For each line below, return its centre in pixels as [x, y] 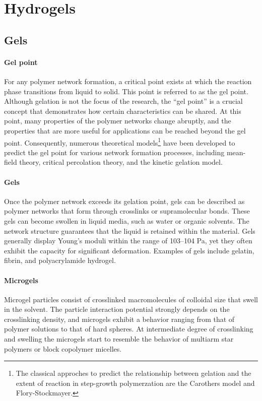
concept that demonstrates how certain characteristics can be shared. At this [123, 111]
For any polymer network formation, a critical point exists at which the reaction [128, 81]
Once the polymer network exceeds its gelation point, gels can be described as [124, 201]
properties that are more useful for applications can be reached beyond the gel [125, 130]
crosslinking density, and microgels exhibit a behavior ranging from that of [119, 319]
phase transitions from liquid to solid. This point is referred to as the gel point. [126, 91]
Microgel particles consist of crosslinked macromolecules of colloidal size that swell [131, 299]
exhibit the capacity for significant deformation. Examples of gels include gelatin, [129, 250]
